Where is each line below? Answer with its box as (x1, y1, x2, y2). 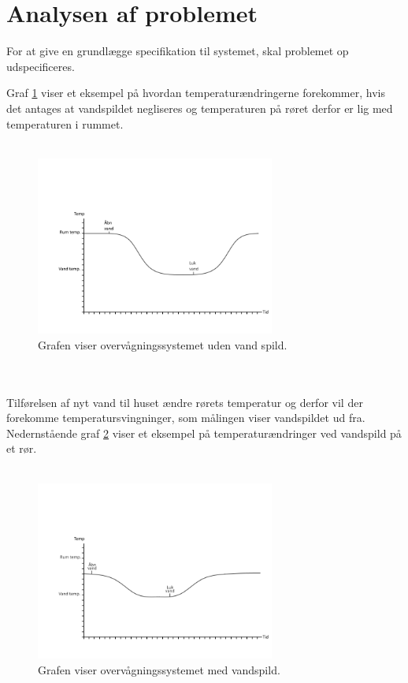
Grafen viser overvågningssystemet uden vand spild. (38, 336, 287, 353)
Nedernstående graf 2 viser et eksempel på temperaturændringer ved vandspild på (6, 424, 402, 441)
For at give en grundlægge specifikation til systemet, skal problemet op (6, 43, 349, 59)
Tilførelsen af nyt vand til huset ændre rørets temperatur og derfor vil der (6, 394, 363, 410)
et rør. (6, 440, 37, 457)
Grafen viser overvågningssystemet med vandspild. (38, 661, 280, 677)
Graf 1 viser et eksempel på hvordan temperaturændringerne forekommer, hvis (6, 84, 385, 101)
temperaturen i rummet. (6, 115, 124, 132)
